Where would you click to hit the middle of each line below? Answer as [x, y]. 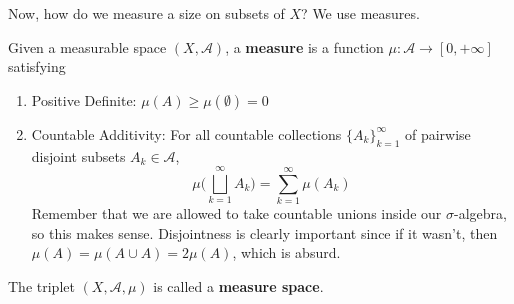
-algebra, [480, 213]
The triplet [41, 286]
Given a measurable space [87, 46]
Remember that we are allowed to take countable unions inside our [236, 213]
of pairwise [437, 133]
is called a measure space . [238, 286]
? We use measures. [360, 13]
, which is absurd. [286, 252]
